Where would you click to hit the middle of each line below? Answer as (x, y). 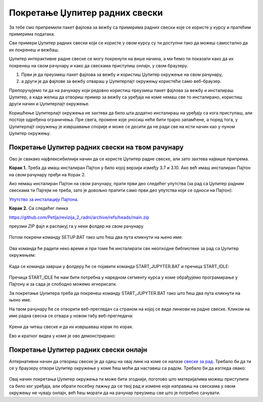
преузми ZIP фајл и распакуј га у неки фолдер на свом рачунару (76, 226)
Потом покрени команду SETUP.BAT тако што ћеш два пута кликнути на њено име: (96, 237)
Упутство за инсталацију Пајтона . (44, 199)
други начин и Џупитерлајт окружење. (49, 104)
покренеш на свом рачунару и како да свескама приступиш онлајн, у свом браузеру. (99, 65)
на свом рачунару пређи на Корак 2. (47, 174)
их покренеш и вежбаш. (34, 50)
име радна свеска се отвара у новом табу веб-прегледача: (71, 316)
